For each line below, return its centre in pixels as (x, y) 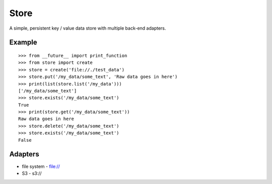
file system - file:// (41, 166)
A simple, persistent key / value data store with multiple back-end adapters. (88, 28)
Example (23, 42)
